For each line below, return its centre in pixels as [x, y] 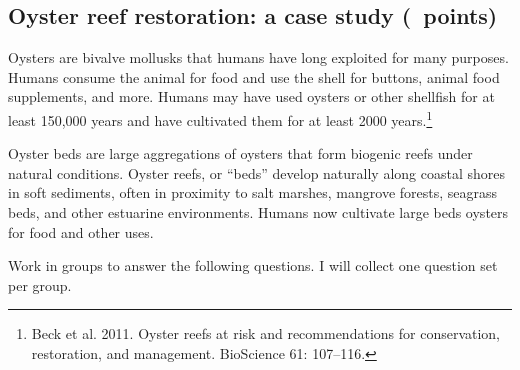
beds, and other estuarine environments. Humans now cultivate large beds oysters [258, 212]
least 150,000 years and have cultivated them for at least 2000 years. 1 [220, 118]
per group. [40, 284]
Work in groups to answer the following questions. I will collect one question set [253, 265]
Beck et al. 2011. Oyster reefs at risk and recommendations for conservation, [266, 333]
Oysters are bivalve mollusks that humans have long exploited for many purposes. [258, 57]
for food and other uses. [81, 231]
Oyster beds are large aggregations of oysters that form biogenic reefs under [240, 153]
